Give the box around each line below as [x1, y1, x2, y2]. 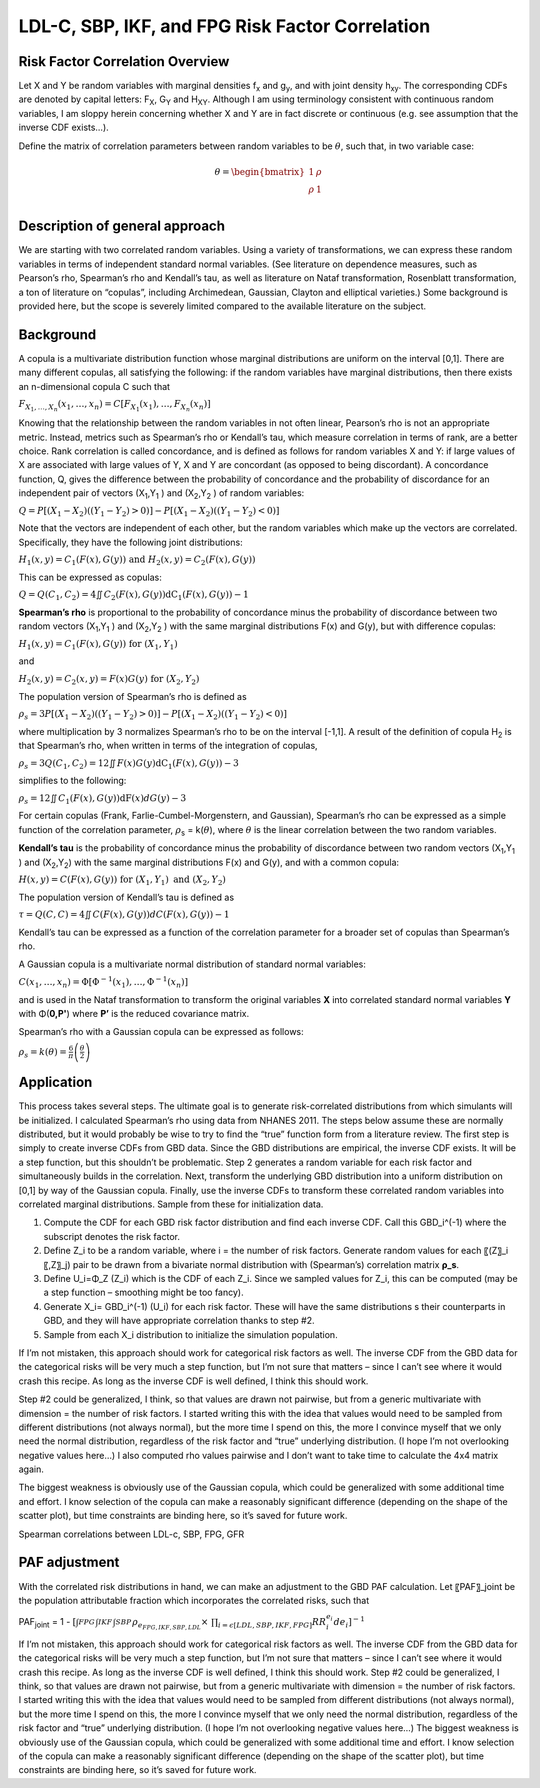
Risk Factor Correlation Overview [18, 53, 230, 70]
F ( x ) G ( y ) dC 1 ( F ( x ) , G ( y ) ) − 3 [116, 757, 239, 771]
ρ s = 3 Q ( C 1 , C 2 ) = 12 [18, 757, 110, 771]
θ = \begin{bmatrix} [214, 166, 305, 177]
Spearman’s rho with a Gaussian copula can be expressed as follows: [18, 1026, 304, 1038]
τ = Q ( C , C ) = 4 [18, 909, 85, 920]
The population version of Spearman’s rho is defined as [18, 690, 247, 702]
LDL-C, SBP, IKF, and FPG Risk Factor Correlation [18, 15, 431, 37]
